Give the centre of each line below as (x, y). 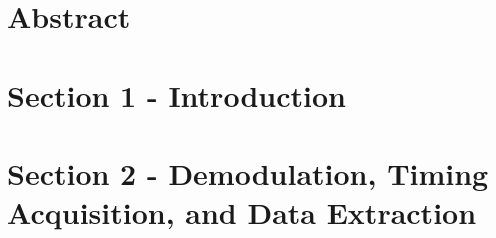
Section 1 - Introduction (176, 94)
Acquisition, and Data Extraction (242, 212)
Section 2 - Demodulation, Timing (248, 172)
